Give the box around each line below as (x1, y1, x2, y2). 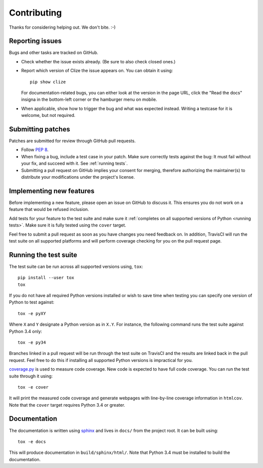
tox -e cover (18, 384, 49, 390)
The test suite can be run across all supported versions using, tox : (9, 263, 143, 269)
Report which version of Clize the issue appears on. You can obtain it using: (21, 68, 173, 74)
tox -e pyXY (18, 311, 46, 316)
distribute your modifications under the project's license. (21, 174, 135, 180)
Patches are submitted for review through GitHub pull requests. (9, 138, 136, 144)
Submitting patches (9, 125, 70, 133)
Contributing (9, 7, 62, 18)
